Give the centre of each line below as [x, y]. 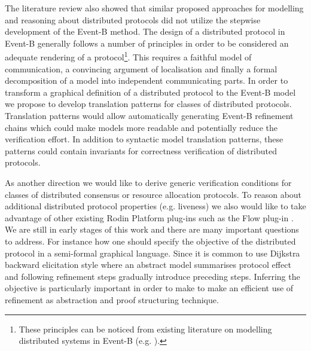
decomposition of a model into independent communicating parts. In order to [147, 80]
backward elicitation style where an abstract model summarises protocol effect [148, 265]
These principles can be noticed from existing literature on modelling [145, 329]
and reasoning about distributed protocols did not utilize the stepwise [133, 19]
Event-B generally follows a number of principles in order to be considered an [147, 43]
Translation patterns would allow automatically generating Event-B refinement [149, 115]
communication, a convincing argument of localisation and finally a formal [141, 68]
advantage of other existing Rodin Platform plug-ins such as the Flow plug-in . [149, 217]
